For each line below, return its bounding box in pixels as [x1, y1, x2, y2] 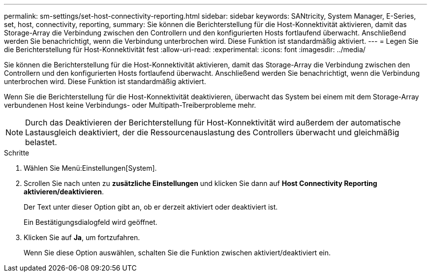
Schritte [4, 149, 30, 157]
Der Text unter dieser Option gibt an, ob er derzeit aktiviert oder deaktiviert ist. [24, 203, 278, 211]
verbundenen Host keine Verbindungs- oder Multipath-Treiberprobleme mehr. [4, 101, 256, 109]
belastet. [25, 137, 57, 147]
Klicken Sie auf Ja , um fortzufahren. [24, 233, 140, 242]
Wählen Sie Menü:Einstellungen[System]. [24, 164, 157, 172]
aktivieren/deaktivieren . [24, 187, 104, 196]
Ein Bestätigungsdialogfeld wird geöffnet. [24, 218, 157, 226]
